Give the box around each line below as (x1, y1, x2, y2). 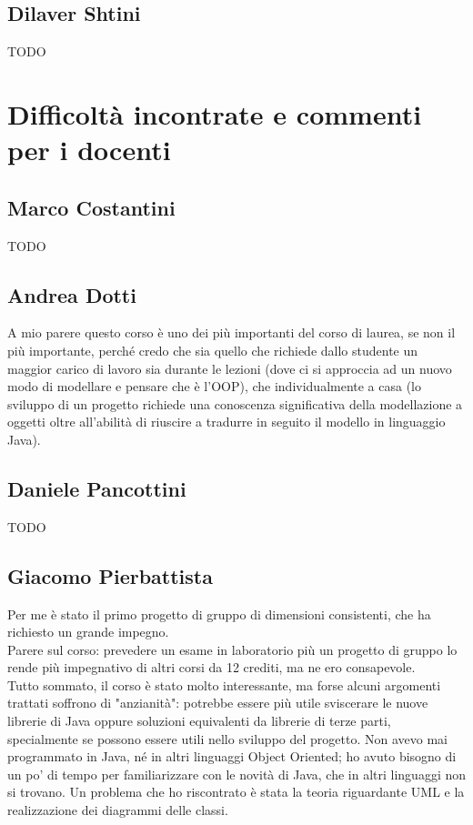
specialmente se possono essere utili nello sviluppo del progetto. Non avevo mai (7, 729, 448, 748)
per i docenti (7, 131, 171, 168)
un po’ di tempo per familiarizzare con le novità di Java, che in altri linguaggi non (7, 764, 466, 783)
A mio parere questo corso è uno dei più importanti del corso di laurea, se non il (7, 323, 456, 342)
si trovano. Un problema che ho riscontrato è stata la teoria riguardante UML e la (7, 782, 465, 801)
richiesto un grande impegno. (7, 622, 169, 641)
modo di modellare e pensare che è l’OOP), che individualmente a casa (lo (7, 377, 422, 396)
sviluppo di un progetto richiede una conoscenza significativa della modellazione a (7, 394, 463, 413)
